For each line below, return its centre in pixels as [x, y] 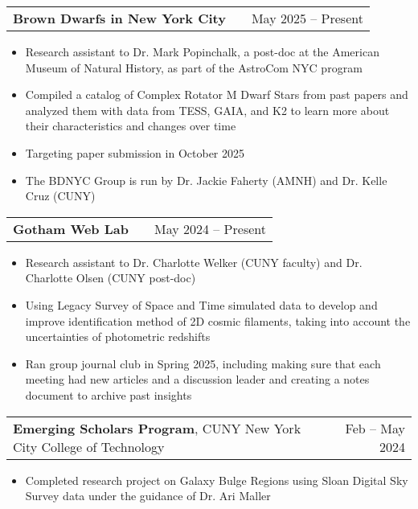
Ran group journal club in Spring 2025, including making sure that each [203, 363]
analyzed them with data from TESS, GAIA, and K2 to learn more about [207, 110]
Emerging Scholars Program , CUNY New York [157, 428]
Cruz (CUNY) [60, 196]
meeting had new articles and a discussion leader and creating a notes [197, 379]
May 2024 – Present [210, 228]
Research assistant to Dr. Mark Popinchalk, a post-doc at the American [202, 51]
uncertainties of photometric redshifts [118, 337]
